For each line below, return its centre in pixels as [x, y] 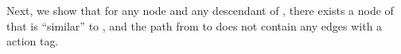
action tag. [33, 41]
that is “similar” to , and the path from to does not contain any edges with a [195, 25]
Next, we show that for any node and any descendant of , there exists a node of [200, 10]
